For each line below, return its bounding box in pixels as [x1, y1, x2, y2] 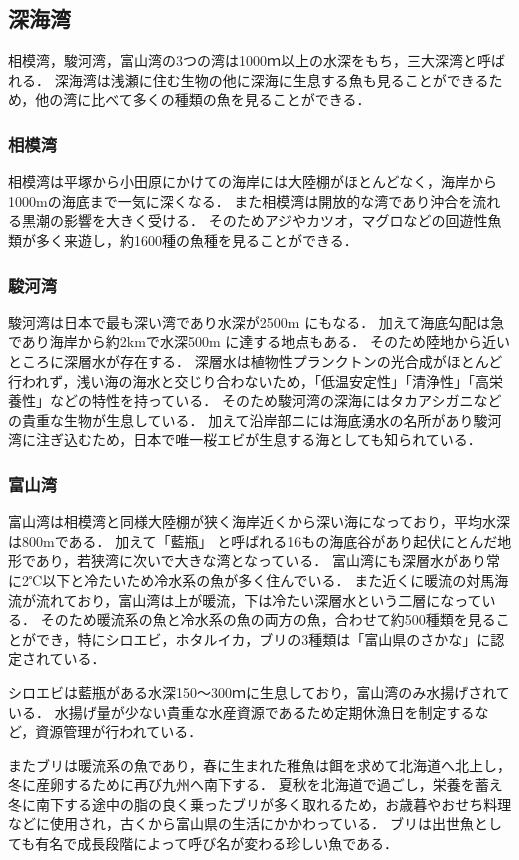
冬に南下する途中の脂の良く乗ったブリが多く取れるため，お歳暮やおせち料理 [8, 793, 512, 814]
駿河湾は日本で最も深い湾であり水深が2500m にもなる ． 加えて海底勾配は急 [8, 311, 505, 332]
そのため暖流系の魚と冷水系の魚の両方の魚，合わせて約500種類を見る [40, 609, 496, 630]
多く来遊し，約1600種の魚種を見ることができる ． [35, 229, 358, 250]
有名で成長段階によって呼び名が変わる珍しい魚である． [35, 833, 399, 854]
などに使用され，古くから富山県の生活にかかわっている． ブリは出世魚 [8, 813, 474, 834]
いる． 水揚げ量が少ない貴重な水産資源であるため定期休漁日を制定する [8, 701, 475, 722]
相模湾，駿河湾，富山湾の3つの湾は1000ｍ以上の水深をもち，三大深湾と [8, 50, 477, 71]
